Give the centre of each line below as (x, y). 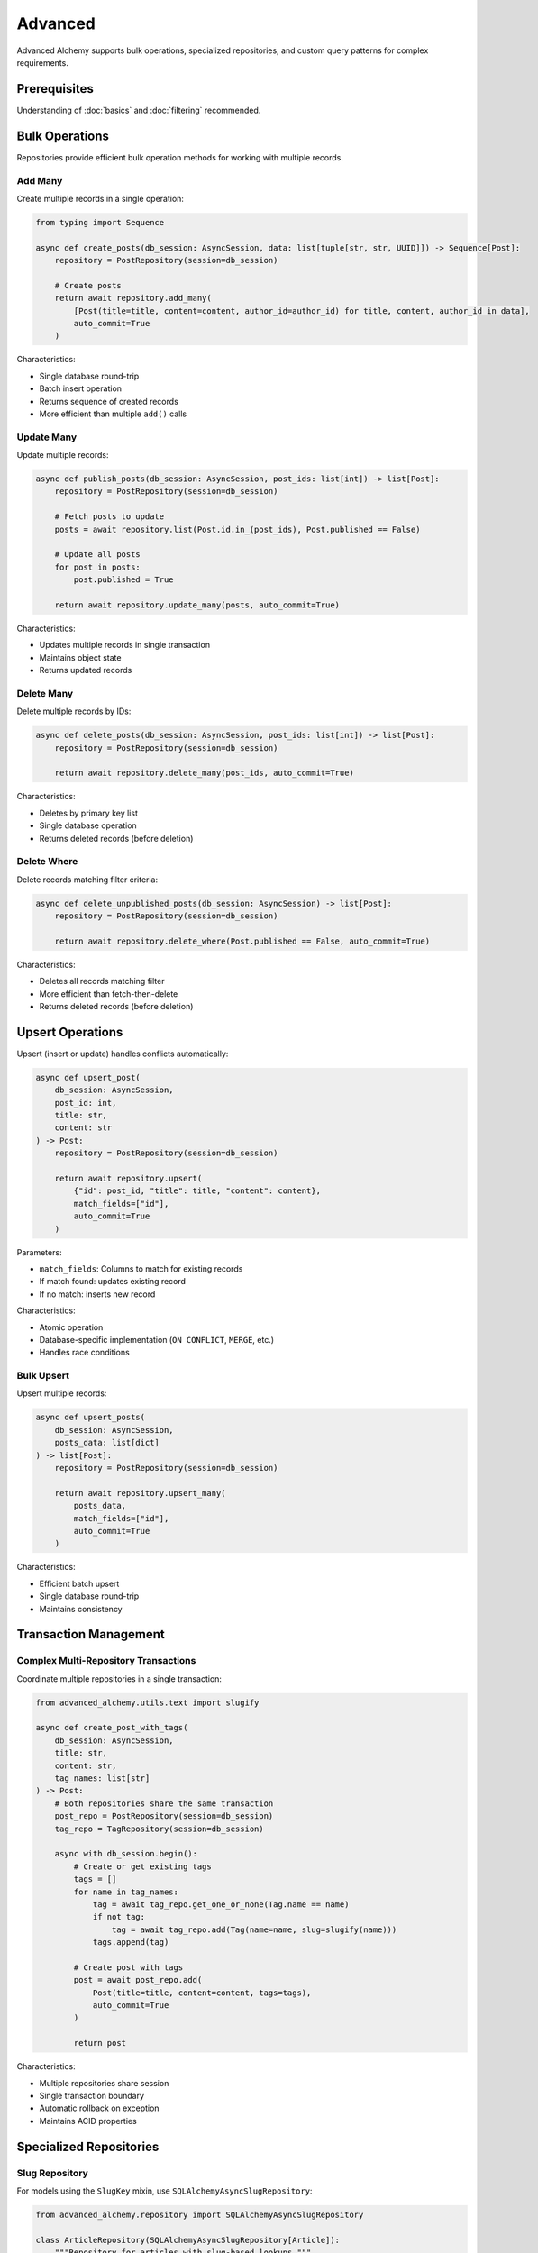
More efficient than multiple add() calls (113, 414)
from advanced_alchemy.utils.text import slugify (147, 1702)
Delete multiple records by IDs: (74, 711)
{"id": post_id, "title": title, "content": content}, (197, 1191)
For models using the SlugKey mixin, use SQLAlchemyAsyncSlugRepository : (164, 2191)
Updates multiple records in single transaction (125, 645)
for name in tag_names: (126, 1892)
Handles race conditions (84, 1353)
